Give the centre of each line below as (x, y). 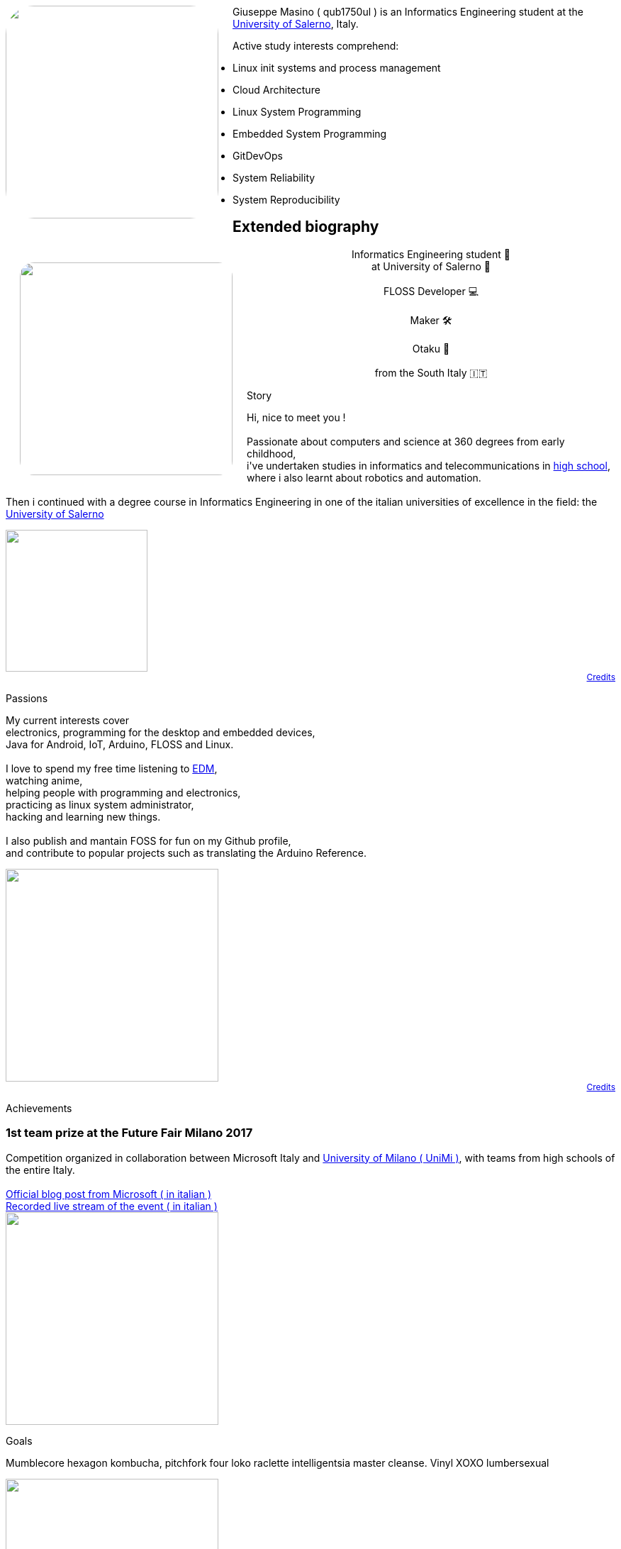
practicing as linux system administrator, (100, 804)
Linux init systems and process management (337, 68)
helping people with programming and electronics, (123, 792)
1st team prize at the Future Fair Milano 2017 (129, 1133)
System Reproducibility (286, 200)
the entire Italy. (40, 1170)
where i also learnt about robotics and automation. (364, 477)
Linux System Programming (297, 112)
